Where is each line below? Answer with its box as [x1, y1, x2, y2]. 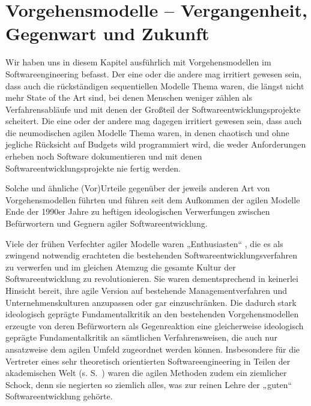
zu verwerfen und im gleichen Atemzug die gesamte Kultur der [5, 260, 236, 273]
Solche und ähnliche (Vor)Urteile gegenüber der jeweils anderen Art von [5, 182, 270, 194]
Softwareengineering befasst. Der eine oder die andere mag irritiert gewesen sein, [5, 67, 302, 80]
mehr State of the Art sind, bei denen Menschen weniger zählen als [5, 91, 252, 104]
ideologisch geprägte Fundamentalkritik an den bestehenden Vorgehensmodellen [5, 308, 299, 320]
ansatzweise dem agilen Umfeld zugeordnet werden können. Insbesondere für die [5, 342, 300, 355]
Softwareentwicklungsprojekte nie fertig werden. [5, 161, 181, 174]
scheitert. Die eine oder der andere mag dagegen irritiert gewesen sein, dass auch [5, 115, 302, 127]
